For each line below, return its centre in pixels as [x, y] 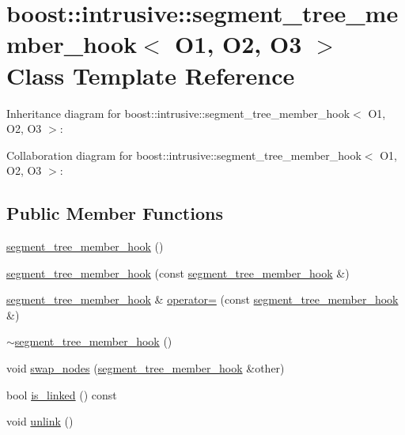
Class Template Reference [151, 75]
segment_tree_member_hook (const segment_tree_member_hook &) [178, 272]
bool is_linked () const [62, 394]
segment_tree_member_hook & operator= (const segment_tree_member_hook [202, 299]
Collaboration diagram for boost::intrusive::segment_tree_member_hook [184, 155]
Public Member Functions [115, 213]
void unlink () [40, 421]
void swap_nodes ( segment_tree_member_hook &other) [146, 368]
